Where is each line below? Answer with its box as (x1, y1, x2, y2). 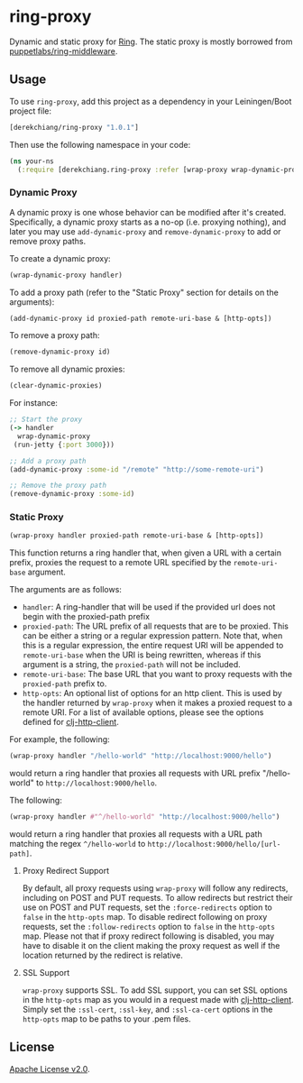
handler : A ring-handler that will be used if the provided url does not (22, 601, 276, 612)
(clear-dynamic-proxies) (9, 381, 103, 390)
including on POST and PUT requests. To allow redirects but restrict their (22, 893, 293, 904)
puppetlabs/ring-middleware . (9, 45, 118, 56)
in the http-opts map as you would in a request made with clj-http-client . (22, 995, 295, 1005)
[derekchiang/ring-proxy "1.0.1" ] (9, 123, 140, 132)
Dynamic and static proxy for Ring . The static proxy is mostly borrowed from (9, 36, 293, 47)
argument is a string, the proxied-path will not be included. (22, 659, 241, 670)
